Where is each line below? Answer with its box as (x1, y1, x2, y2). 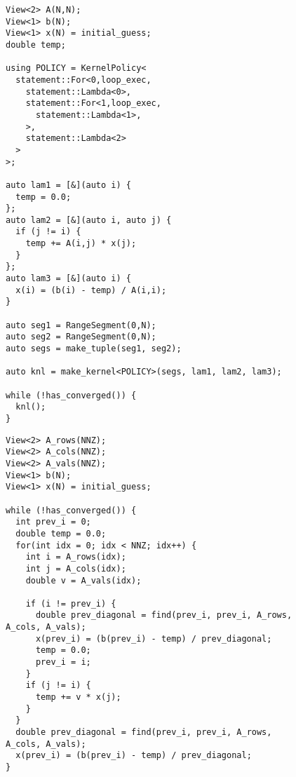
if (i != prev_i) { (25, 598, 116, 609)
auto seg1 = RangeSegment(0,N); (6, 320, 156, 330)
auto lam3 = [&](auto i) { (6, 273, 131, 284)
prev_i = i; (35, 657, 91, 668)
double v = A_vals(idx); (25, 575, 142, 586)
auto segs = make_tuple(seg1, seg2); (6, 344, 182, 354)
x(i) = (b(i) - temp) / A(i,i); (15, 285, 167, 295)
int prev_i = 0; (15, 517, 91, 527)
